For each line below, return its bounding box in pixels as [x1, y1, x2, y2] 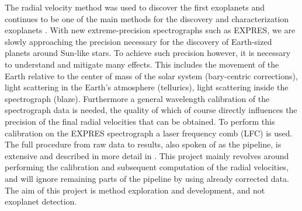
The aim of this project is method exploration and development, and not [5, 184, 265, 196]
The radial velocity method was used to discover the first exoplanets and [5, 1, 265, 13]
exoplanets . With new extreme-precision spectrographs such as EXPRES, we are [5, 24, 296, 36]
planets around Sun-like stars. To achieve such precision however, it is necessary [5, 47, 291, 59]
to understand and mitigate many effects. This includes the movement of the [5, 58, 279, 70]
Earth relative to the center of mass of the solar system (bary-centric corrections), [5, 69, 298, 82]
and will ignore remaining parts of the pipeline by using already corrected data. [5, 172, 289, 184]
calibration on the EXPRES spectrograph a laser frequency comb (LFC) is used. [5, 126, 293, 139]
